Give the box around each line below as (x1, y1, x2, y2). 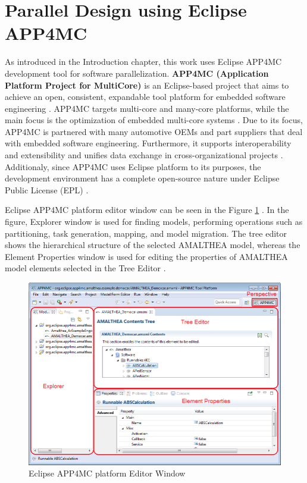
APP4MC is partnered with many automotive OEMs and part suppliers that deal (5, 125, 303, 137)
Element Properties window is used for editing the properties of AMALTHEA (5, 250, 288, 262)
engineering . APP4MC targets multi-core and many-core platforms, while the (5, 102, 289, 114)
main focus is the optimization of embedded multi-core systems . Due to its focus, (5, 114, 303, 126)
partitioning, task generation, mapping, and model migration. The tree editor (5, 227, 287, 239)
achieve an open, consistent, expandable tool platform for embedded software (5, 90, 286, 103)
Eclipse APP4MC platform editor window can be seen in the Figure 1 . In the (5, 203, 289, 216)
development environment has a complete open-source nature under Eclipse (5, 172, 280, 184)
